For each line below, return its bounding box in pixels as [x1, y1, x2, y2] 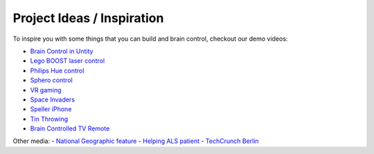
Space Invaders [30, 95, 75, 104]
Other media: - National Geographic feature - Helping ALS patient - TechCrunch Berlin [12, 137, 259, 145]
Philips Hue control [30, 66, 84, 75]
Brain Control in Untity [30, 47, 93, 55]
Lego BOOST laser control [30, 57, 105, 65]
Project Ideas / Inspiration [12, 10, 164, 26]
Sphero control [30, 76, 73, 84]
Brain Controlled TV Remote [30, 124, 110, 133]
